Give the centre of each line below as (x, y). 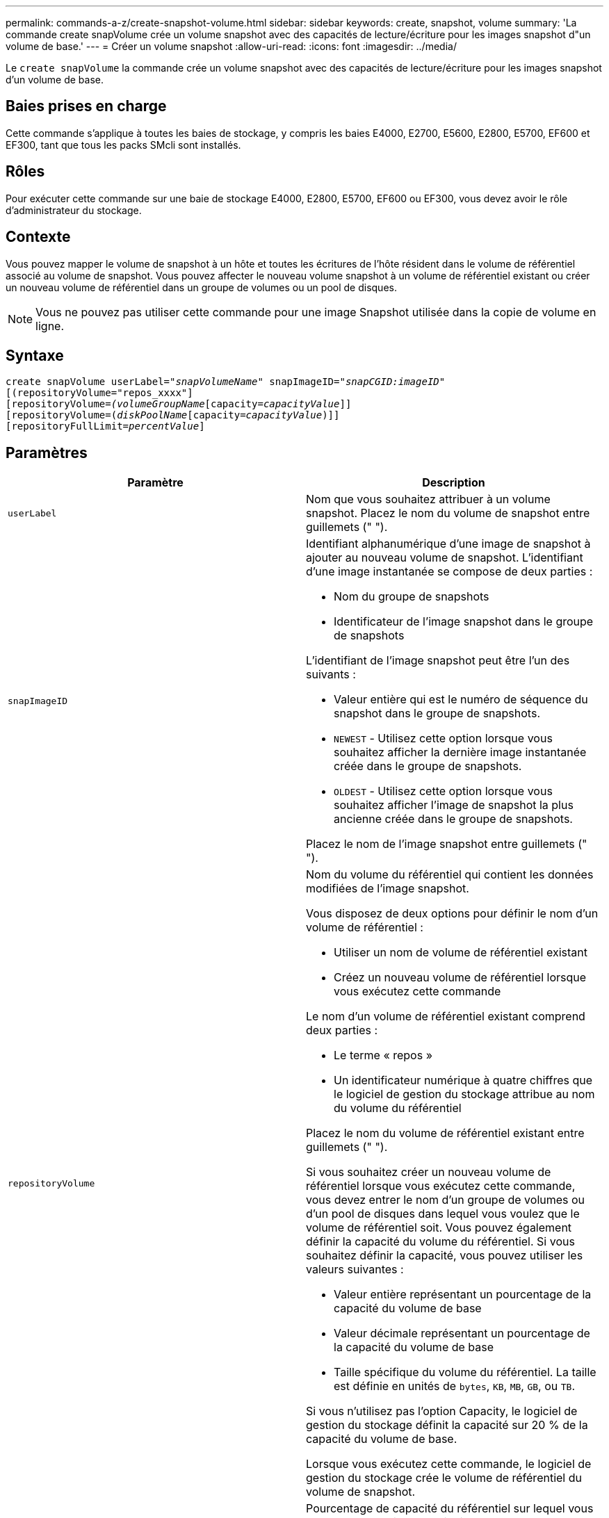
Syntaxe (35, 355)
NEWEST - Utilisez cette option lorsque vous (443, 738)
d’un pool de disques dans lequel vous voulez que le (443, 1214)
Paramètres (47, 452)
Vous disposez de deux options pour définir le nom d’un (452, 914)
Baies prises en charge (86, 106)
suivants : (331, 675)
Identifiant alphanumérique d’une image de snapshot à (448, 544)
